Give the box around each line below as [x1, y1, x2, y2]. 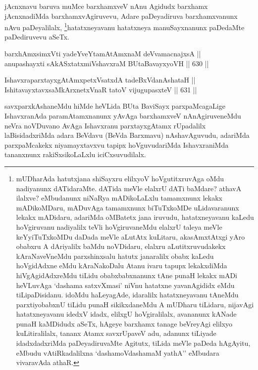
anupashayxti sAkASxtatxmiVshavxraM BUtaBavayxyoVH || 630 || [4, 58, 209, 68]
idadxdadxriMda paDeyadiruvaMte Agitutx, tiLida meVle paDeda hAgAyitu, [16, 338, 251, 348]
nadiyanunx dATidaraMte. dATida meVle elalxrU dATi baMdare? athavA [16, 183, 242, 193]
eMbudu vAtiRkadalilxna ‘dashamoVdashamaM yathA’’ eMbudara [16, 347, 219, 358]
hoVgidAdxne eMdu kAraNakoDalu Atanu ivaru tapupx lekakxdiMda [16, 260, 227, 271]
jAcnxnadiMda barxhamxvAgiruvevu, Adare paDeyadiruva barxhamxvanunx [4, 10, 238, 21]
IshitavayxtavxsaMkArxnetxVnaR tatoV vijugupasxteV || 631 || [4, 84, 197, 94]
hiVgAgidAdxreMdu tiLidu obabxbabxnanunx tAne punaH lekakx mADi [16, 270, 238, 280]
